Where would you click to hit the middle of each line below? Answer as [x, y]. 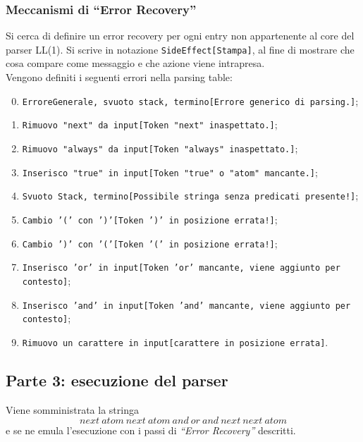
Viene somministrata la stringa [72, 409]
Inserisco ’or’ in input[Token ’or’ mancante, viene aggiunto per [181, 268]
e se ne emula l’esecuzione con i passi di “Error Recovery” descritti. [151, 430]
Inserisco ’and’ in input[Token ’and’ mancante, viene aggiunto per [186, 306]
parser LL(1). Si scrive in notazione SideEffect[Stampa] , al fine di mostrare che [180, 49]
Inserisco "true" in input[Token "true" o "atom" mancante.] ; [170, 172]
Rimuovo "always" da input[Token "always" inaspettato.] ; [160, 148]
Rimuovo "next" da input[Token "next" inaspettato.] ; [150, 124]
